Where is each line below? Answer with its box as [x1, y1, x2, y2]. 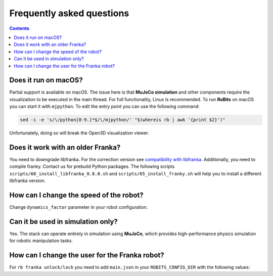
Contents [9, 25, 30, 31]
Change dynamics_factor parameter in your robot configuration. [9, 204, 148, 210]
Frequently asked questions [9, 8, 129, 19]
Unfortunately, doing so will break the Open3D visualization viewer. [9, 130, 149, 136]
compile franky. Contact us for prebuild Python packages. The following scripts [9, 163, 174, 169]
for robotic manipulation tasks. [9, 238, 73, 244]
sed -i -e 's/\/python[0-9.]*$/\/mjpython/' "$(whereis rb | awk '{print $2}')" [20, 117, 225, 123]
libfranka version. [9, 177, 45, 184]
